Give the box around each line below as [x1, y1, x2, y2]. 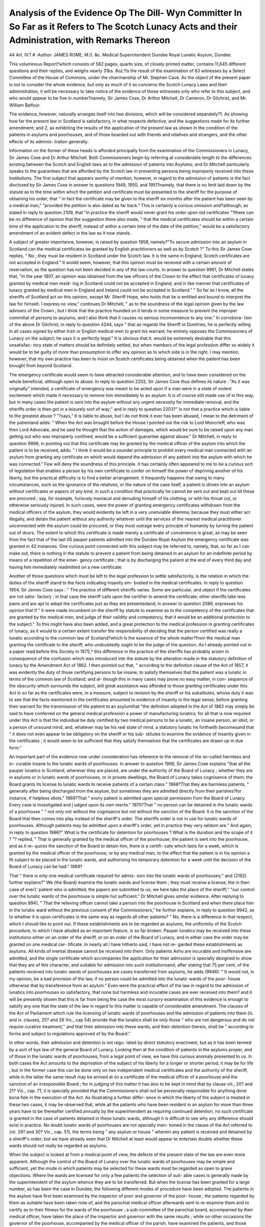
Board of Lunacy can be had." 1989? [9, 864, 83, 870]
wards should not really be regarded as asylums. [9, 1143, 107, 1148]
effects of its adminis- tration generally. [9, 138, 89, 144]
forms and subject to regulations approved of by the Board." [9, 1031, 131, 1037]
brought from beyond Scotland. [9, 363, 73, 369]
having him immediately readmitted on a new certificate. [9, 564, 123, 570]
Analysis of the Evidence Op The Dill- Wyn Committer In [9, 7, 242, 18]
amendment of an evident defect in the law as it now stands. [9, 230, 132, 236]
